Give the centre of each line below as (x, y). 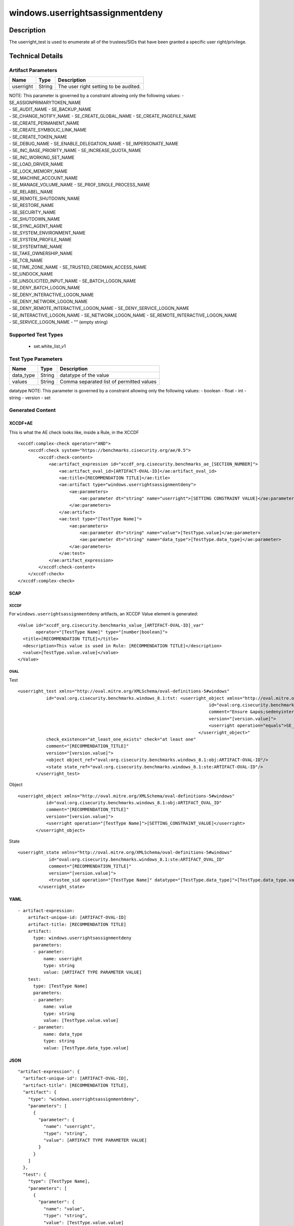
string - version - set (30, 398)
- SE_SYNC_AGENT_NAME (36, 226)
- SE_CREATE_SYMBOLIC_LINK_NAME (48, 130)
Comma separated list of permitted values (108, 382)
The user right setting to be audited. (99, 87)
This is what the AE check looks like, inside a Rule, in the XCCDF (74, 432)
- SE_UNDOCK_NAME (31, 274)
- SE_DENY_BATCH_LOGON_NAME (45, 288)
